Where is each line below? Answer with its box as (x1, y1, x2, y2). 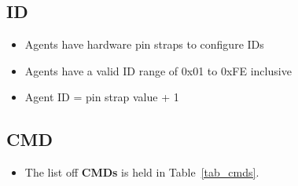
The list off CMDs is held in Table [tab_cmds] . (24, 164, 259, 181)
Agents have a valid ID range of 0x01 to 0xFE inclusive (24, 62, 292, 78)
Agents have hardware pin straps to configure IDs (24, 36, 264, 53)
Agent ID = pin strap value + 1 (24, 89, 179, 105)
